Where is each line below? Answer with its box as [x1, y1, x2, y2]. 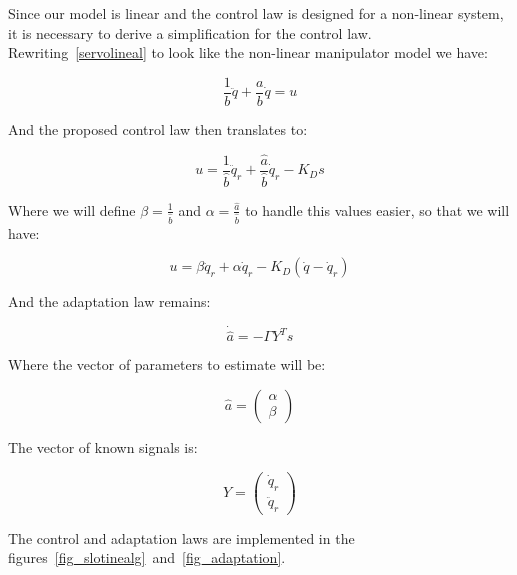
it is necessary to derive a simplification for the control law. [8, 22, 372, 43]
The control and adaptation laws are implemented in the [8, 527, 355, 548]
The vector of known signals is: [8, 436, 198, 457]
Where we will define [8, 199, 136, 220]
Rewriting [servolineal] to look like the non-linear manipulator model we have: [8, 42, 488, 63]
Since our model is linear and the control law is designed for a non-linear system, [8, 3, 504, 23]
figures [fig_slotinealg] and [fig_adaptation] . [8, 547, 286, 568]
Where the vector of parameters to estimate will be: [8, 354, 326, 375]
